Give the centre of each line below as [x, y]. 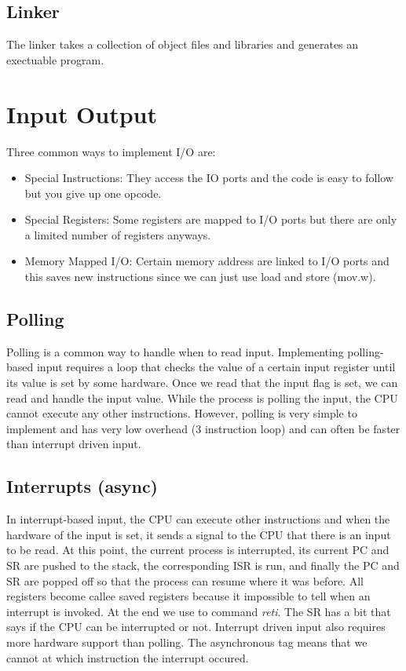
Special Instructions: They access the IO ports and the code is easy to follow [209, 178]
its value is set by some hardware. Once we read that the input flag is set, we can [202, 383]
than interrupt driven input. [74, 444]
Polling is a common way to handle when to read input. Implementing [175, 351]
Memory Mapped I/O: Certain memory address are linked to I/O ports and [207, 261]
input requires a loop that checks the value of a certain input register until [216, 367]
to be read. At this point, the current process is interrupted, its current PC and [198, 550]
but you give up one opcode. [93, 193]
